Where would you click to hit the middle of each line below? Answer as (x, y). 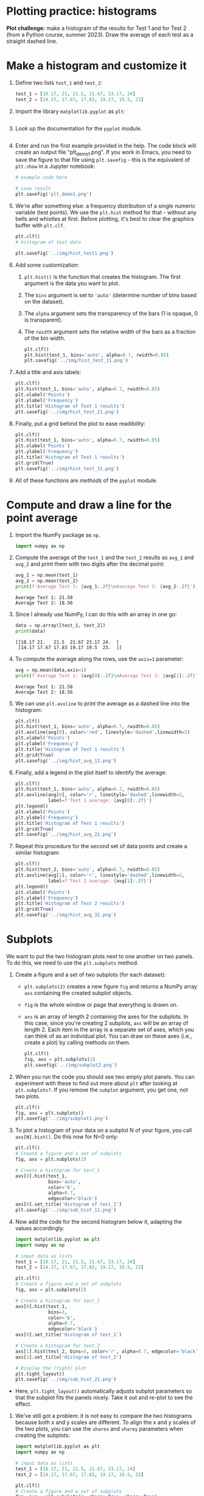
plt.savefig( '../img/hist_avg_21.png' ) (66, 835)
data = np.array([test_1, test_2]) (60, 626)
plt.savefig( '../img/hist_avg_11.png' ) (66, 761)
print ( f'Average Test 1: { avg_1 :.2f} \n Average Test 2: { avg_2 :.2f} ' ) (105, 587)
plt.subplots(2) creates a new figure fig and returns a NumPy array (111, 987)
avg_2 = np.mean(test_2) (47, 581)
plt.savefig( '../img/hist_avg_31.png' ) (66, 915)
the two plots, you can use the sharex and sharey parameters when (99, 1429)
